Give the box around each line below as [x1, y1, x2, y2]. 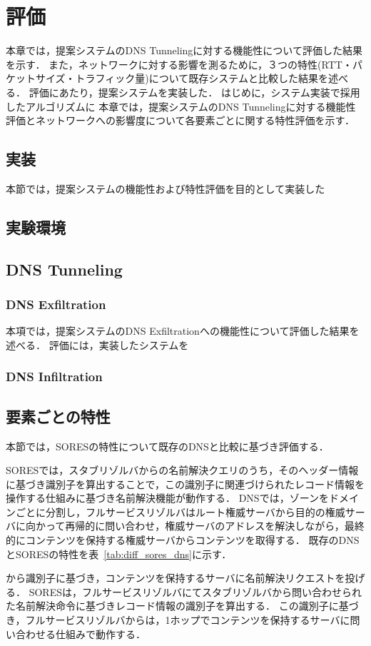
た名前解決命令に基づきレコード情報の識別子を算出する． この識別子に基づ [6, 598, 359, 613]
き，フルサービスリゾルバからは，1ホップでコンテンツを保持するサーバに [6, 612, 350, 627]
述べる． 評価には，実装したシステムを [6, 337, 189, 352]
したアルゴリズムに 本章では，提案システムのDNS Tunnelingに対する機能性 [6, 99, 356, 113]
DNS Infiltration [6, 368, 103, 385]
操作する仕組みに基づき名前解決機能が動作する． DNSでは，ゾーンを [6, 490, 329, 505]
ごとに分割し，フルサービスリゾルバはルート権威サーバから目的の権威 [15, 504, 345, 519]
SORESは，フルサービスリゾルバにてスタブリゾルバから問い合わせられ [29, 584, 362, 599]
